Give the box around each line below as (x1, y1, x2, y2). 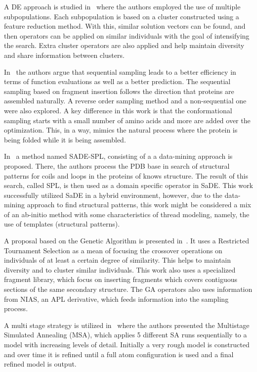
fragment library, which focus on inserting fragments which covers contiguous (4, 274, 237, 284)
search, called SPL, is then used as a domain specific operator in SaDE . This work (4, 180, 253, 190)
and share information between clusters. (4, 49, 125, 60)
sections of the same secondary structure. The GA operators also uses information (4, 284, 253, 294)
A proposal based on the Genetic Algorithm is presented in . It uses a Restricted (4, 235, 250, 246)
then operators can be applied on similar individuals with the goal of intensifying (4, 30, 250, 41)
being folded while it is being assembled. (4, 134, 126, 144)
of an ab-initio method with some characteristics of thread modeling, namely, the (4, 209, 250, 219)
